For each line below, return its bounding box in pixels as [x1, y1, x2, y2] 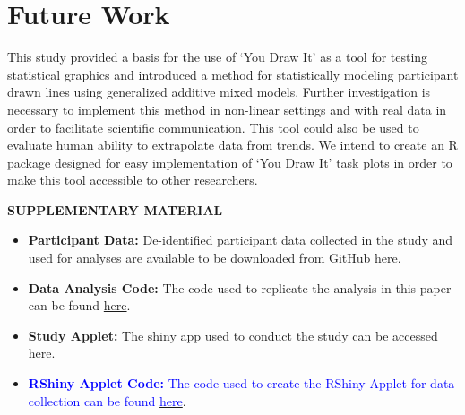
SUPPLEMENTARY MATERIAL [7, 200, 223, 219]
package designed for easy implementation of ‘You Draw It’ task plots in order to [7, 152, 452, 171]
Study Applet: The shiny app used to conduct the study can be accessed [28, 325, 438, 344]
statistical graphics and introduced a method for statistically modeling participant [7, 65, 459, 83]
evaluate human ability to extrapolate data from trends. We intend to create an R [7, 135, 458, 154]
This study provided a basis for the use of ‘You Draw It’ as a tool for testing [7, 48, 428, 66]
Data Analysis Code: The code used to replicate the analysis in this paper [28, 278, 452, 297]
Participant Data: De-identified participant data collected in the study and [28, 230, 453, 249]
